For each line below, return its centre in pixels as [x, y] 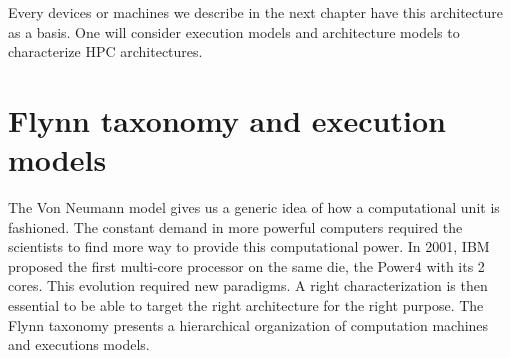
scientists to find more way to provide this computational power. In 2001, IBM [249, 246]
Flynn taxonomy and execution [227, 119]
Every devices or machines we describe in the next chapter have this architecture [255, 12]
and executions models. [79, 344]
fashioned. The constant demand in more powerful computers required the [235, 226]
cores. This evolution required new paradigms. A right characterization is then [248, 285]
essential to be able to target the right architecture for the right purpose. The [246, 305]
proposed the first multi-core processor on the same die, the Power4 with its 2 [246, 265]
